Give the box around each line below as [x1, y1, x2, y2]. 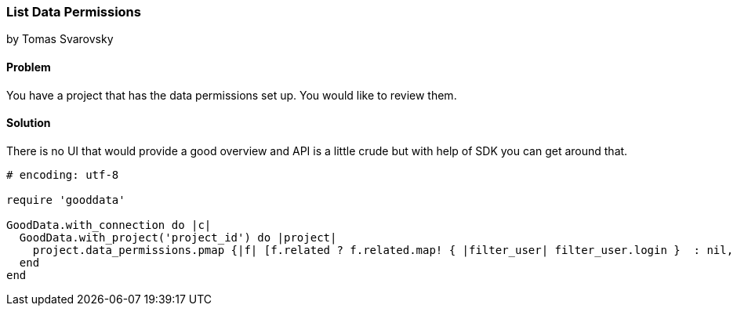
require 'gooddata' [6, 193, 125, 206]
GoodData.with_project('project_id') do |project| [19, 230, 337, 244]
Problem [6, 60, 51, 74]
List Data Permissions [6, 4, 141, 20]
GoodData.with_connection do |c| [6, 218, 212, 231]
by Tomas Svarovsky [6, 32, 114, 46]
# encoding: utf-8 [6, 168, 119, 181]
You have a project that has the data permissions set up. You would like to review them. [6, 88, 457, 102]
